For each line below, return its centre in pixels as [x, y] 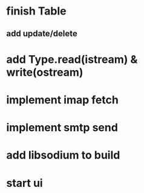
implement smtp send [62, 128]
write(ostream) [45, 72]
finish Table [36, 11]
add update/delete [42, 34]
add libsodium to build [63, 155]
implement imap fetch [63, 100]
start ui [25, 183]
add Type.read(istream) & [72, 59]
